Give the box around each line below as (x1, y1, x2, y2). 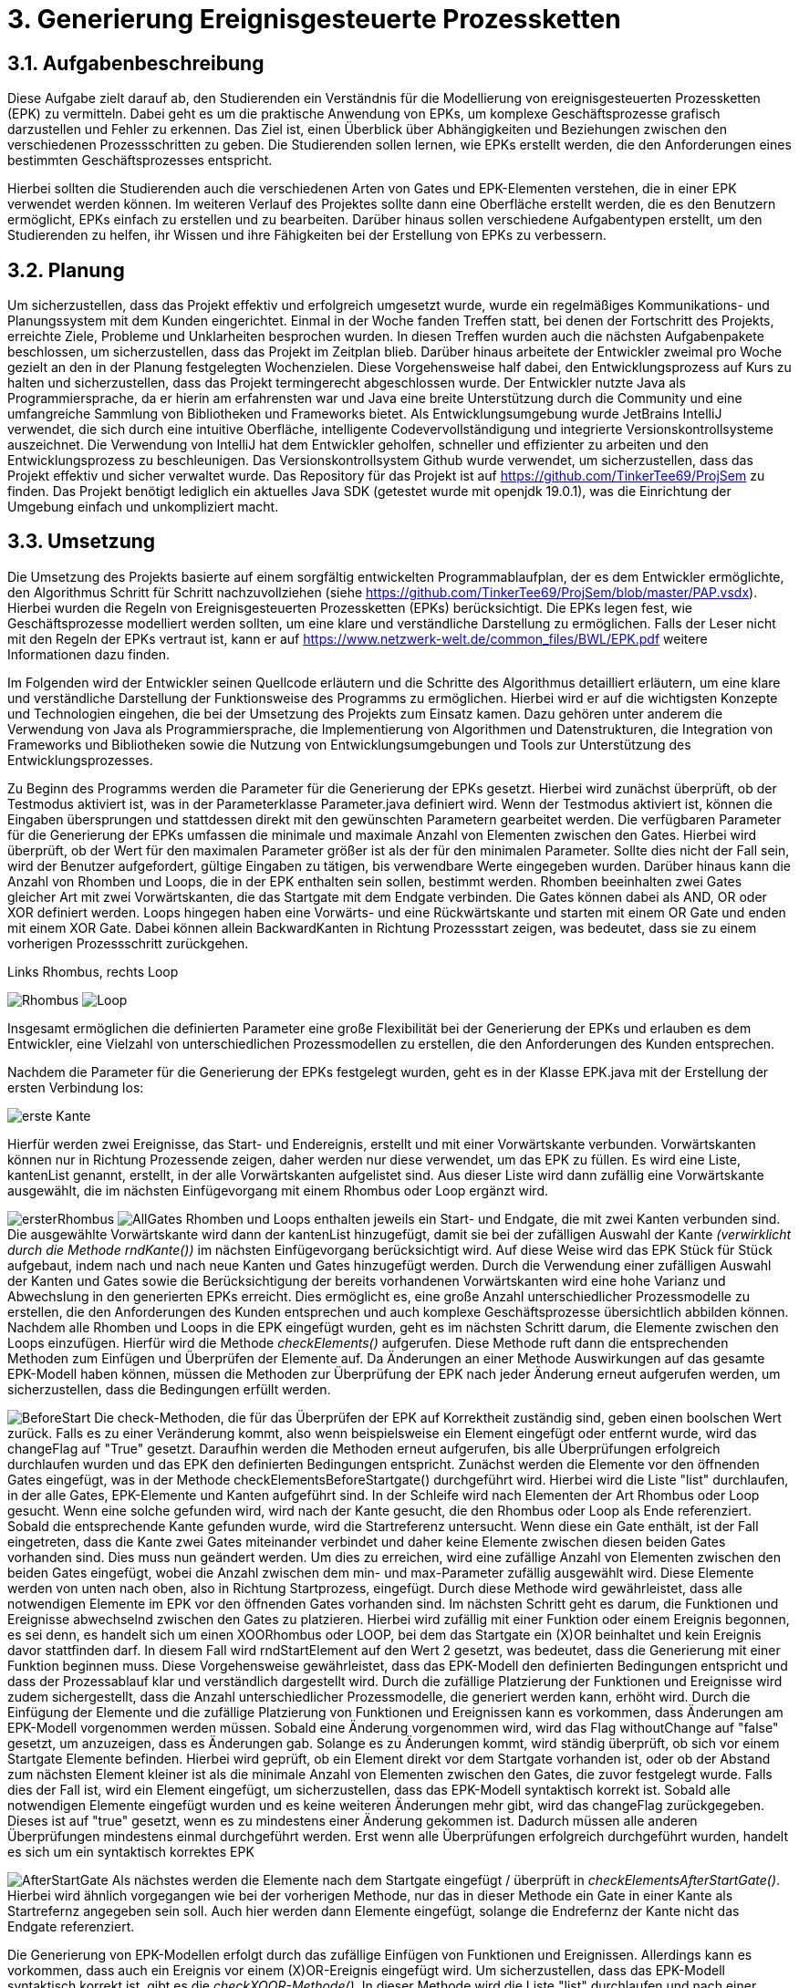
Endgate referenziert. (7, 1918, 135, 1934)
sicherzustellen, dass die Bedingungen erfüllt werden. (7, 1381, 331, 1397)
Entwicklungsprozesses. (7, 751, 153, 768)
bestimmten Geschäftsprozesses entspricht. (7, 152, 273, 169)
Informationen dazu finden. (7, 646, 171, 662)
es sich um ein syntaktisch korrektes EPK (7, 1843, 254, 1859)
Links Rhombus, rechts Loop (7, 963, 179, 979)
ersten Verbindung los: (7, 1079, 144, 1095)
